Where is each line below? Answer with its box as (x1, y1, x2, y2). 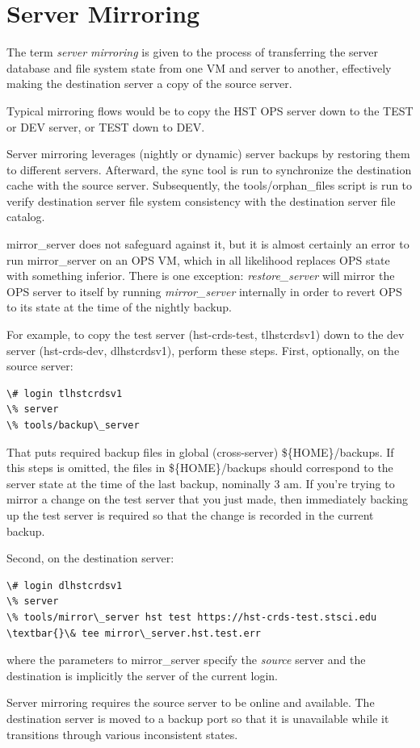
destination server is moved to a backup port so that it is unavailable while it (6, 709, 389, 726)
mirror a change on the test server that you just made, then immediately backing (6, 491, 409, 508)
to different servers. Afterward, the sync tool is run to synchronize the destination (6, 161, 412, 178)
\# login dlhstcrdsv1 (6, 579, 123, 591)
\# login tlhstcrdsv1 (6, 387, 123, 399)
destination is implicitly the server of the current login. (6, 667, 279, 683)
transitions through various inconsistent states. (6, 725, 238, 742)
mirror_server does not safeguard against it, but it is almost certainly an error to (6, 236, 409, 253)
